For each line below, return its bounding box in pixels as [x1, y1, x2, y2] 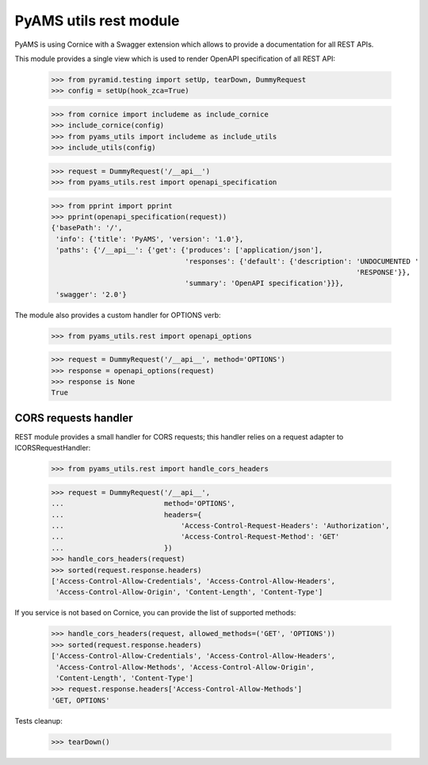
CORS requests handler [14, 411, 133, 424]
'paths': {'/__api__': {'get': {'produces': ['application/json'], [55, 245, 323, 255]
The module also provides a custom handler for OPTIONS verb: [14, 310, 221, 320]
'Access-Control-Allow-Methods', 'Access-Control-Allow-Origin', [55, 662, 315, 672]
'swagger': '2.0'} [55, 290, 127, 299]
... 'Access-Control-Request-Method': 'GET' [51, 532, 340, 542]
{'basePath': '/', [51, 223, 123, 233]
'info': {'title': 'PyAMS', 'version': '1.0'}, [55, 234, 244, 243]
